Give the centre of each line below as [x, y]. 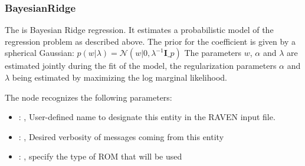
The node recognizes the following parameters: [88, 97]
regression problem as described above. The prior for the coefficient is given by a [150, 41]
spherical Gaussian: [40, 53]
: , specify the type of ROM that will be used [100, 156]
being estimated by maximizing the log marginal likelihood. [119, 77]
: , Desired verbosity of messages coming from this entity [121, 136]
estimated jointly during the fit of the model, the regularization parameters [141, 66]
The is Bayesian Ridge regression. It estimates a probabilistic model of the [139, 30]
